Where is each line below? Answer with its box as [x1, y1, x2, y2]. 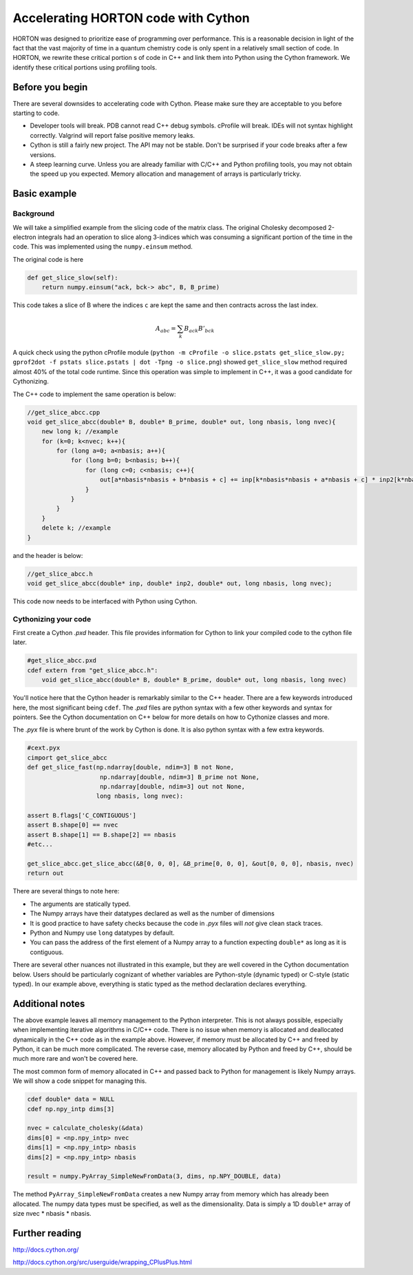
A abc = [155, 324, 177, 334]
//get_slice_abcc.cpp [27, 408, 100, 416]
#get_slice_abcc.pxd [27, 656, 96, 665]
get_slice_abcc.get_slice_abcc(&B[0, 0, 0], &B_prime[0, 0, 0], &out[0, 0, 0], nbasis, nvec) [27, 860, 354, 868]
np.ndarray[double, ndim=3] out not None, [100, 782, 246, 790]
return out [27, 869, 64, 878]
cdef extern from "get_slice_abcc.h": [27, 666, 158, 674]
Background [12, 209, 55, 218]
